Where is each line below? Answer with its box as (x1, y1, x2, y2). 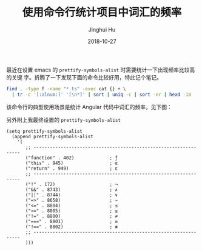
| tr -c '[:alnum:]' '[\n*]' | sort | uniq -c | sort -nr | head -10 (12, 92, 192, 98)
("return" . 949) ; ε (25, 165, 118, 172)
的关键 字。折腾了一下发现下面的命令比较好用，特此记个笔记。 (6, 73, 162, 81)
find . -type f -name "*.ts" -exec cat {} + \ (6, 85, 126, 92)
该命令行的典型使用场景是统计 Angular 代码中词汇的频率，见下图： (6, 103, 173, 110)
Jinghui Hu (88, 25, 116, 33)
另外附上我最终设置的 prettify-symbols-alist (6, 116, 121, 123)
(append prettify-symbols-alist (12, 133, 94, 139)
